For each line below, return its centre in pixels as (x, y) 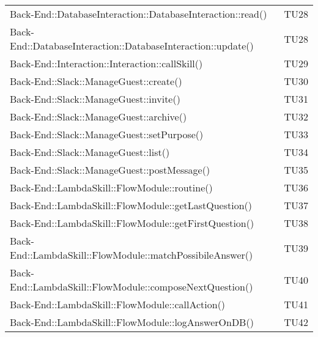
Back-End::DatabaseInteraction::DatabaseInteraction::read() (139, 14)
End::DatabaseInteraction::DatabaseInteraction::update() (132, 46)
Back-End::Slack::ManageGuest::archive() (98, 117)
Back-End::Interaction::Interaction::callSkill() (106, 63)
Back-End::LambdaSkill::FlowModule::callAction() (118, 304)
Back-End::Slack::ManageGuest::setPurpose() (107, 134)
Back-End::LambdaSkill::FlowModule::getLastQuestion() (131, 205)
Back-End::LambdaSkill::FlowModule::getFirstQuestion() (132, 223)
